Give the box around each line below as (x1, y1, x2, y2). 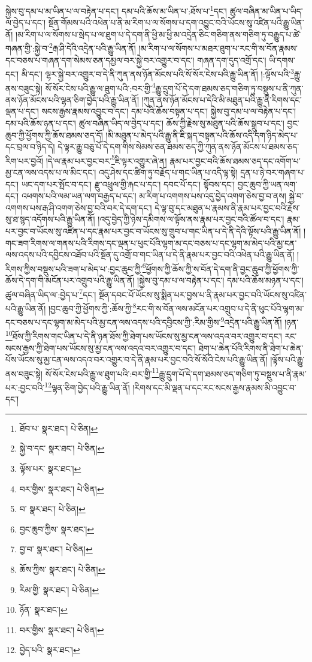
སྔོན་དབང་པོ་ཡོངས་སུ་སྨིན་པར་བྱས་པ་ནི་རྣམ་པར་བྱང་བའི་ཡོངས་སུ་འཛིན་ (99, 288, 307, 300)
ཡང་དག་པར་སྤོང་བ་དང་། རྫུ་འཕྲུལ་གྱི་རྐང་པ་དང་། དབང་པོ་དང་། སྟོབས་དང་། (21, 177, 235, 190)
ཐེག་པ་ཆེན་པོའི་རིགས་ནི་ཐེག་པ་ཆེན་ (198, 341, 304, 354)
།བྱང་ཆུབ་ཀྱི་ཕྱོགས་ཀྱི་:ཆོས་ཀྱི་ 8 (48, 300, 137, 314)
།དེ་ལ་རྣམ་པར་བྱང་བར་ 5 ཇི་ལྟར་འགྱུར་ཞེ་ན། (46, 152, 167, 167)
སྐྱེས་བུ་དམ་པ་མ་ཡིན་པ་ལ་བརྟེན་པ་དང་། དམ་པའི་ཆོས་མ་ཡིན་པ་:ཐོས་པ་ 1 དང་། (5, 3, 227, 17)
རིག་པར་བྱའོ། (5, 154, 44, 167)
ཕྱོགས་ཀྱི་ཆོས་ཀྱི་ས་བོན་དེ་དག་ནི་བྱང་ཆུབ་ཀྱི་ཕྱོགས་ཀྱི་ (146, 262, 299, 275)
